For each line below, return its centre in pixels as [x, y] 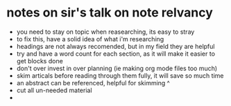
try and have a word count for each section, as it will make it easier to [116, 54]
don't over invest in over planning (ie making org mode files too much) [117, 68]
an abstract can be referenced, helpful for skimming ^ [93, 83]
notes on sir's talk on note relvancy [110, 13]
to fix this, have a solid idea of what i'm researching [90, 39]
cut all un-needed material [54, 90]
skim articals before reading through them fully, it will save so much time [120, 75]
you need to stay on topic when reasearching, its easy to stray [105, 32]
